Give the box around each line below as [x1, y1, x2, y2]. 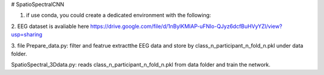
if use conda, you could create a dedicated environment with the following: [26, 12, 211, 19]
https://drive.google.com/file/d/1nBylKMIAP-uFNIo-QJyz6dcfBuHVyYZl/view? [90, 23, 283, 30]
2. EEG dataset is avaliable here [11, 23, 89, 30]
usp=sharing [11, 31, 43, 38]
